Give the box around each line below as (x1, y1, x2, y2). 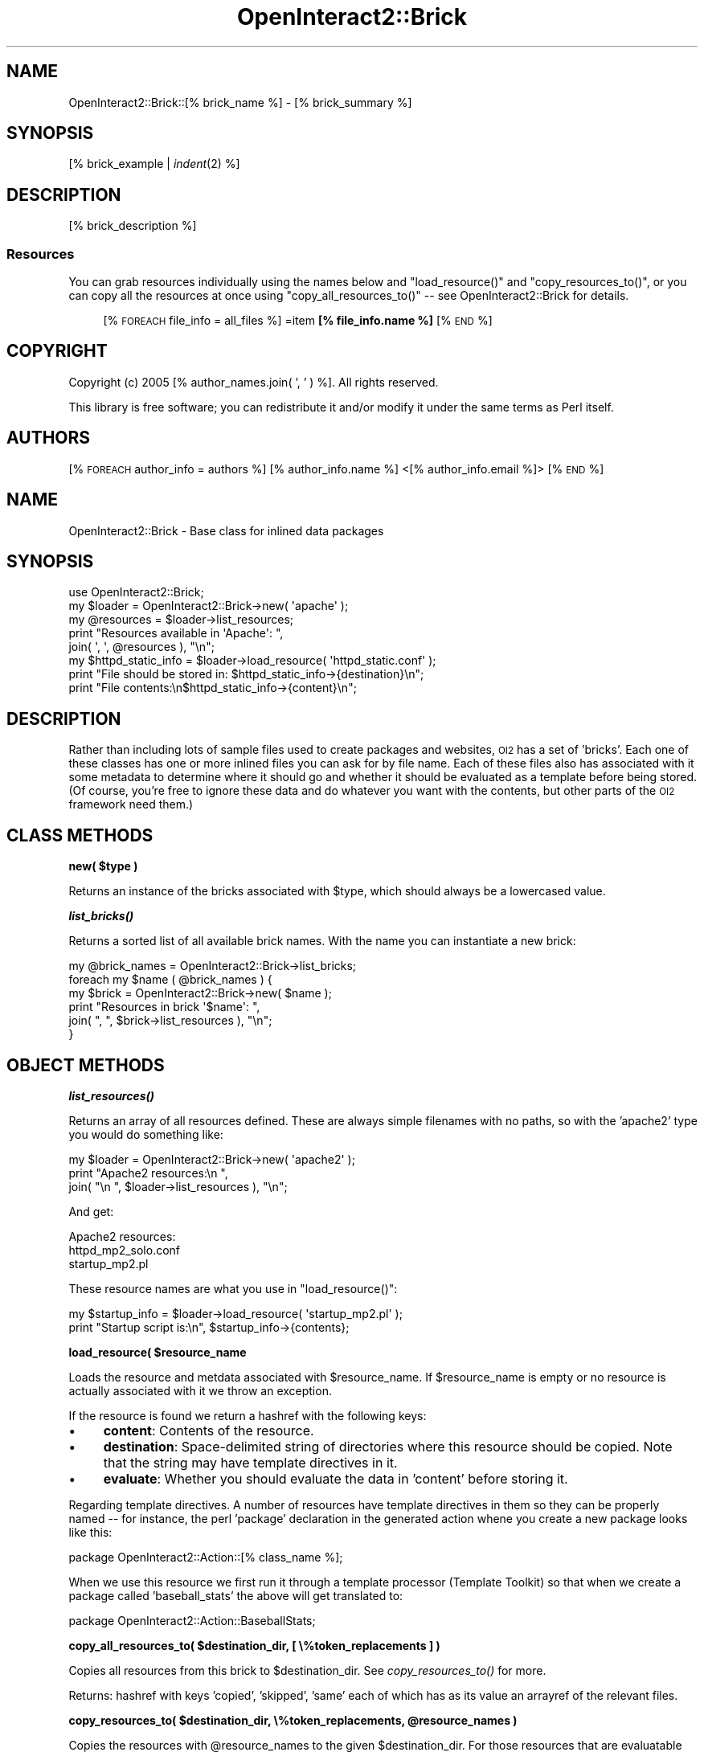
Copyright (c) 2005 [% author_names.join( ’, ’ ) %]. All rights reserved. (68, 375, 439, 389)
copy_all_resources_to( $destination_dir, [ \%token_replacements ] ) (68, 1638, 440, 1652)
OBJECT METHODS (6, 1054, 165, 1075)
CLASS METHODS (6, 825, 153, 845)
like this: (68, 1525, 113, 1539)
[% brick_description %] (68, 219, 197, 233)
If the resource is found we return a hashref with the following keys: (68, 1408, 427, 1422)
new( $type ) (68, 859, 138, 874)
